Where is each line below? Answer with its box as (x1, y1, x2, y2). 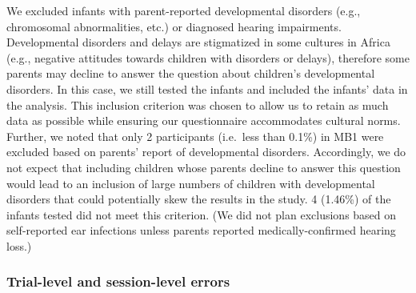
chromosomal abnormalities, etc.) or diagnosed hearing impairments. (6, 18, 342, 34)
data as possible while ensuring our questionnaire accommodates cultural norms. (6, 112, 401, 129)
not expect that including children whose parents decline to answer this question (6, 159, 401, 175)
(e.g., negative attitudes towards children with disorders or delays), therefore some (6, 49, 410, 66)
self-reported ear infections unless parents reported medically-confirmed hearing (6, 222, 396, 239)
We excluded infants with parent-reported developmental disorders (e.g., (6, 2, 361, 18)
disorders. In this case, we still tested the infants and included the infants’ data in (6, 80, 408, 97)
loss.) (6, 237, 32, 254)
